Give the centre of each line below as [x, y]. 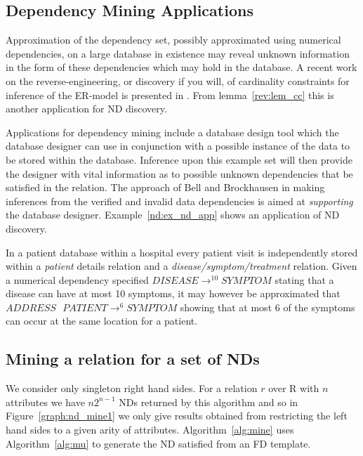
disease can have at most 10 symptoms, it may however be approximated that [173, 293]
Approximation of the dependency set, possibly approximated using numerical [173, 40]
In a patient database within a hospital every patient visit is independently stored [182, 252]
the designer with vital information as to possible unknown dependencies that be [179, 173]
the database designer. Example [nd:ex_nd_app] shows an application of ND [173, 215]
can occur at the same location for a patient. [102, 321]
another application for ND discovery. [86, 109]
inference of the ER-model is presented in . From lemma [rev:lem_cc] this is [170, 95]
